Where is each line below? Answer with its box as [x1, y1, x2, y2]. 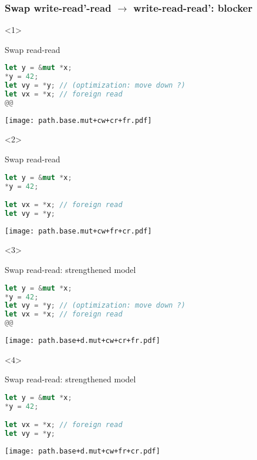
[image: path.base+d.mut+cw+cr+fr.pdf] [5, 336, 160, 345]
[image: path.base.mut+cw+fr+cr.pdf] [5, 226, 152, 235]
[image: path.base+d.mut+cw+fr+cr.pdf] [5, 447, 160, 455]
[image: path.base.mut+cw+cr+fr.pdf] [5, 116, 152, 125]
